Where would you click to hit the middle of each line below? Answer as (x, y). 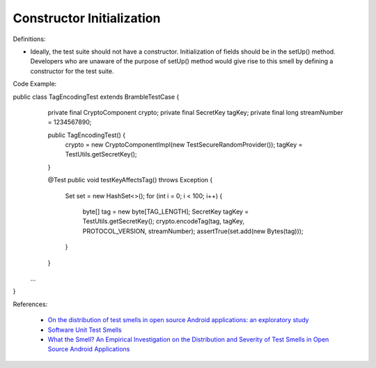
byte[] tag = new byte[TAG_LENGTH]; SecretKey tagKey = (166, 211)
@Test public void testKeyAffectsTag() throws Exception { (130, 180)
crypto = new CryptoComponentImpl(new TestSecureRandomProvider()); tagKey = (184, 145)
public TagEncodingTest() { (86, 135)
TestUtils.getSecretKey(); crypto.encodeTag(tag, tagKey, (164, 221)
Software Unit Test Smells (85, 330)
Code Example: (35, 84)
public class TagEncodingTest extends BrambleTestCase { (96, 97)
